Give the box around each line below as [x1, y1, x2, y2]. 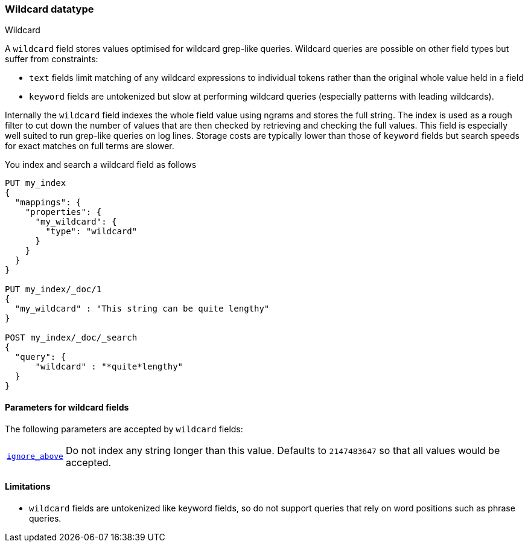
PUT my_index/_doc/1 [5, 284, 102, 295]
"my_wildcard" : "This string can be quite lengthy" [14, 304, 270, 314]
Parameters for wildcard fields [5, 401, 129, 412]
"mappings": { [14, 197, 81, 208]
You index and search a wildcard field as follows [5, 159, 197, 170]
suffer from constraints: [5, 54, 98, 65]
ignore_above [7, 452, 63, 461]
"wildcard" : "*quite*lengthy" [35, 362, 183, 372]
